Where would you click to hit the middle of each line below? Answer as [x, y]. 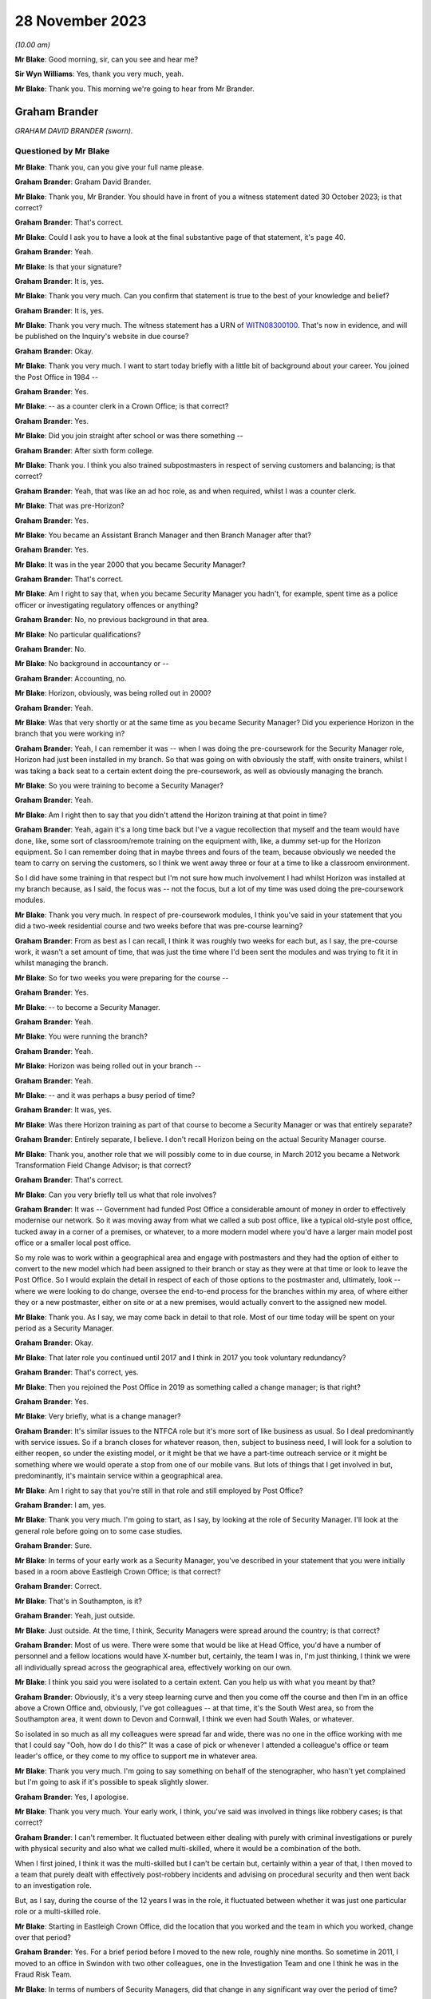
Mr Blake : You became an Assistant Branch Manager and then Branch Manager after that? [163, 535]
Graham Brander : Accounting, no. [71, 678]
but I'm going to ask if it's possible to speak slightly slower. [112, 1782]
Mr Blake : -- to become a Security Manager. [87, 1007]
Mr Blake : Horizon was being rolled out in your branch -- [108, 1066]
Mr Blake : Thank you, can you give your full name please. [109, 167]
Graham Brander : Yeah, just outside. [75, 1616]
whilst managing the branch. [61, 963]
